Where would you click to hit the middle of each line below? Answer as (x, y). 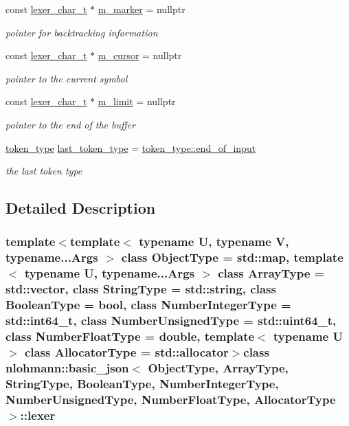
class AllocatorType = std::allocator (126, 351)
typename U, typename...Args (109, 273)
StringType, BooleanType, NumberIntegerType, (142, 383)
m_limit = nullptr (137, 101)
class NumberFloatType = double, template (130, 336)
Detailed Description (81, 208)
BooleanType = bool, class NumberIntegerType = (148, 305)
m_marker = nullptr (142, 9)
